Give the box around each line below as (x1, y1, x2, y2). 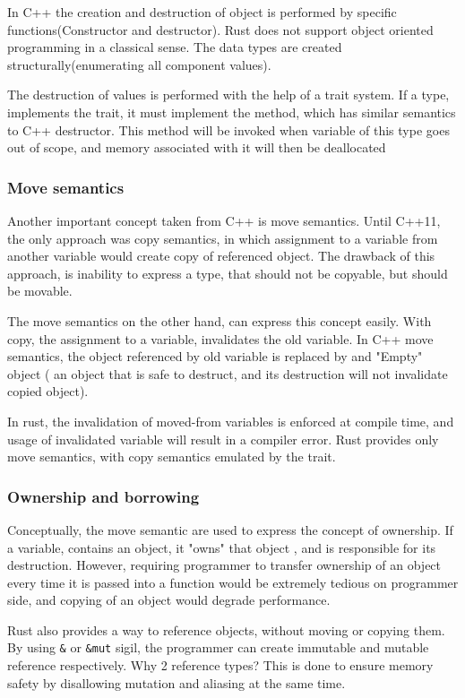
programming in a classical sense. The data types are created (7, 38, 342, 56)
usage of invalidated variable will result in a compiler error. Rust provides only (7, 429, 439, 448)
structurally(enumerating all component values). (7, 55, 271, 73)
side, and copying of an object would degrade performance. (7, 590, 331, 609)
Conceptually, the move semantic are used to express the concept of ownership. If (7, 520, 453, 539)
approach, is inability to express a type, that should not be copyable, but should (7, 263, 448, 282)
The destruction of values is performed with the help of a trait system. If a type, (7, 85, 450, 104)
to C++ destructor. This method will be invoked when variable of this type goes (7, 120, 450, 139)
